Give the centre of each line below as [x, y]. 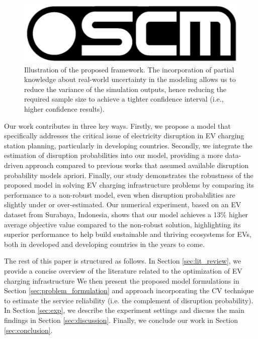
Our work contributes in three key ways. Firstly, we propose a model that [117, 125]
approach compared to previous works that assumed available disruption [137, 165]
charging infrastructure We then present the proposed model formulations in [122, 280]
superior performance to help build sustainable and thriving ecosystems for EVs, [128, 234]
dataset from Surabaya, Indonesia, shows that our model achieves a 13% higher [126, 214]
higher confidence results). [64, 109]
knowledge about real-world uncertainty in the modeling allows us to [130, 79]
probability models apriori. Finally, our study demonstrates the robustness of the [129, 175]
